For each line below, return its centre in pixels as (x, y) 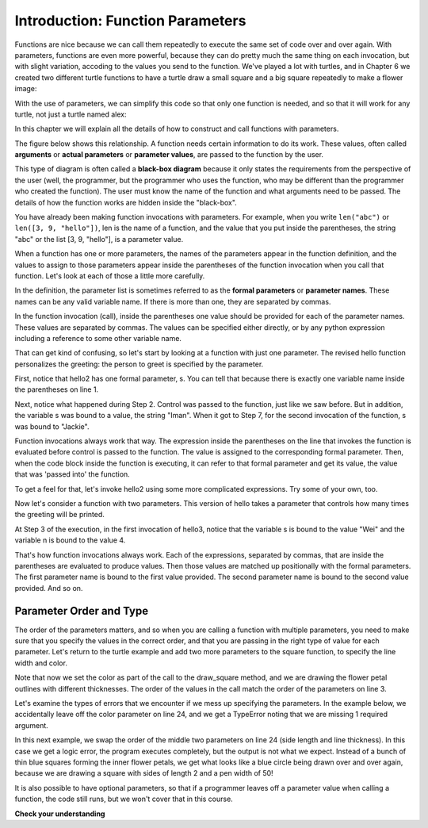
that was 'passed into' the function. (72, 474)
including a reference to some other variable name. (98, 338)
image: (26, 89)
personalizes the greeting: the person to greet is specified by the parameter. (139, 364)
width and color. (41, 663)
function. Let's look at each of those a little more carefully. (110, 276)
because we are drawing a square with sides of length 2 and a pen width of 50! (144, 773)
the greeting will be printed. (59, 515)
